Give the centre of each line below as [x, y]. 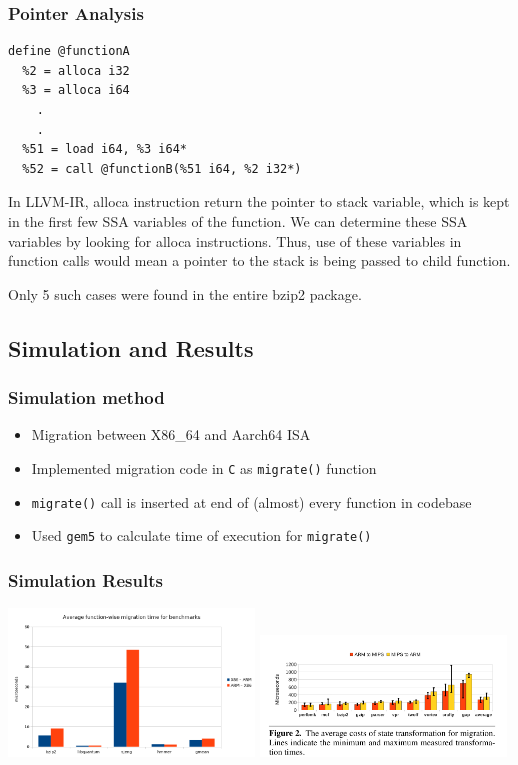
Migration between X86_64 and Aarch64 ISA [171, 434]
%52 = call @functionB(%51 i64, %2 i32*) [162, 168]
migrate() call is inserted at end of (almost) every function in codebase [251, 501]
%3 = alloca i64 [76, 90]
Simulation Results [85, 579]
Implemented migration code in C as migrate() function [204, 467]
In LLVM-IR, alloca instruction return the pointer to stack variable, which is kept [259, 201]
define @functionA [69, 51]
